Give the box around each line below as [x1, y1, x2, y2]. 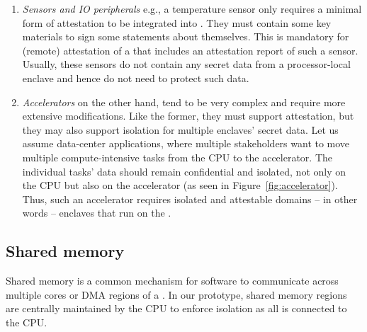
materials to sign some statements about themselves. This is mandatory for [22, 29, 349, 44]
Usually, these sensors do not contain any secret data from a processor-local [22, 57, 351, 71]
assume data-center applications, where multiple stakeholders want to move [22, 136, 350, 151]
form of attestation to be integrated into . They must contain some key [22, 15, 332, 30]
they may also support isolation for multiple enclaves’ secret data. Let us [22, 122, 339, 137]
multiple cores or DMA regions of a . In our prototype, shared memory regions [6, 287, 347, 302]
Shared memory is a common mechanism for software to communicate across [6, 273, 339, 288]
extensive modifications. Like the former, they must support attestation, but [22, 108, 354, 123]
